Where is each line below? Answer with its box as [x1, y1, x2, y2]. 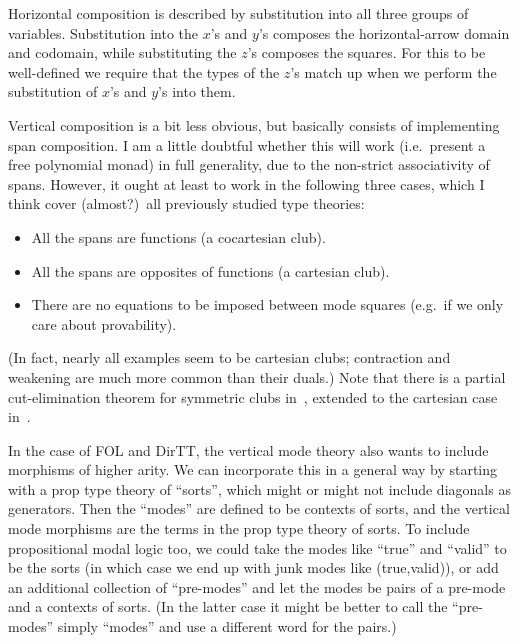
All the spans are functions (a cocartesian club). [31, 226, 326, 247]
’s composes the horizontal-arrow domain [258, 22, 510, 43]
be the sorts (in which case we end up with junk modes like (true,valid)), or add [8, 557, 499, 578]
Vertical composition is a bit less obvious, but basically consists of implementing [8, 114, 500, 135]
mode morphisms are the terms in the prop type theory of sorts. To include [8, 518, 470, 539]
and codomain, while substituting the [8, 42, 237, 63]
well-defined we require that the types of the [8, 61, 280, 82]
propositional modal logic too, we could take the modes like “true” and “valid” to [8, 537, 507, 558]
